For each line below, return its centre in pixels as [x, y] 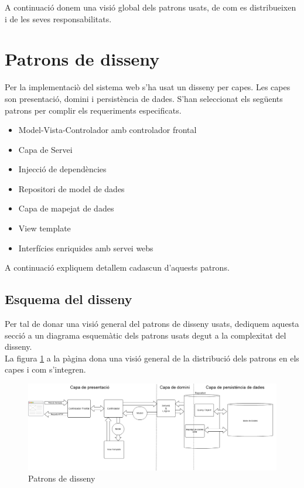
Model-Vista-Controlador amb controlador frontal [107, 130]
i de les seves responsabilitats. [58, 18]
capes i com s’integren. [45, 369]
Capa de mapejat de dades [66, 208]
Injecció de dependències [62, 169]
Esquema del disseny [69, 299]
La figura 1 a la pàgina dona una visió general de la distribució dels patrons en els [152, 358]
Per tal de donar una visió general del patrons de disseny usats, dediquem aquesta [152, 324]
